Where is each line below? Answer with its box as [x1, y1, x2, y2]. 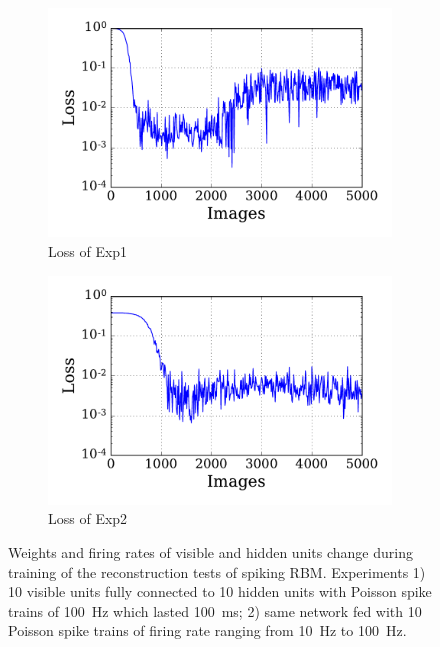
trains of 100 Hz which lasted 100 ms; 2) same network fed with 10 [8, 600, 422, 621]
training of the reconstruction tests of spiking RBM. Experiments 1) [8, 561, 426, 582]
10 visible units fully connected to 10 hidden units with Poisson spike [8, 581, 432, 602]
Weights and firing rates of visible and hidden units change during [8, 542, 413, 563]
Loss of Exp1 [48, 240, 128, 261]
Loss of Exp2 [48, 508, 128, 529]
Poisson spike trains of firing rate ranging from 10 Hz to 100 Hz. [8, 620, 407, 641]
